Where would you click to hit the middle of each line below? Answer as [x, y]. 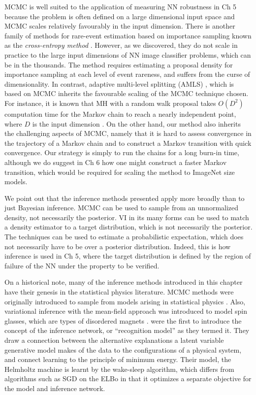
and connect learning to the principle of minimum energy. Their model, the [118, 359]
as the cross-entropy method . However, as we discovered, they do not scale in [121, 45]
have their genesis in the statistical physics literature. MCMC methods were [119, 292]
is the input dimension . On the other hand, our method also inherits [136, 123]
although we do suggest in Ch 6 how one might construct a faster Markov [116, 162]
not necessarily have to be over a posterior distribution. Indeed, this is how [118, 246]
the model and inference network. [55, 388]
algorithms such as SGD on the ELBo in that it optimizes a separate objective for [128, 379]
